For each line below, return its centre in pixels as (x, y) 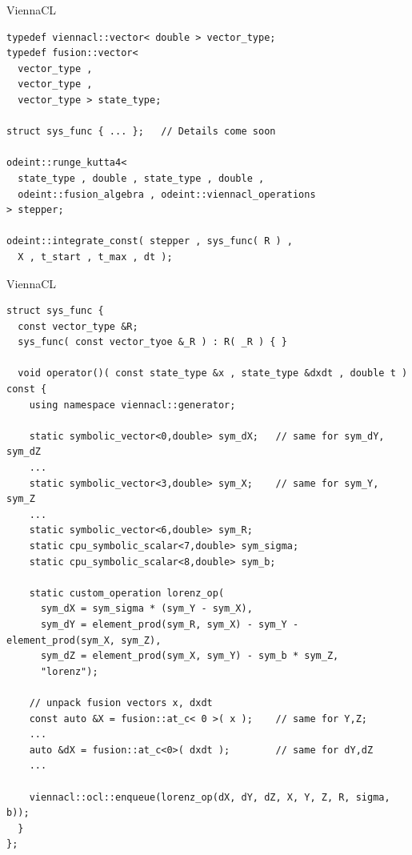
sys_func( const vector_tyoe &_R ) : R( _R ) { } (152, 342)
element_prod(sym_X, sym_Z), (84, 640)
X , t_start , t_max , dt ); (95, 257)
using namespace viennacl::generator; (132, 405)
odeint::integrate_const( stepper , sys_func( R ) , (150, 241)
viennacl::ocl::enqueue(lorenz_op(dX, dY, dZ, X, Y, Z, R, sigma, (210, 797)
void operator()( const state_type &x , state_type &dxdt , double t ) (213, 373)
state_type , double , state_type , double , (141, 178)
